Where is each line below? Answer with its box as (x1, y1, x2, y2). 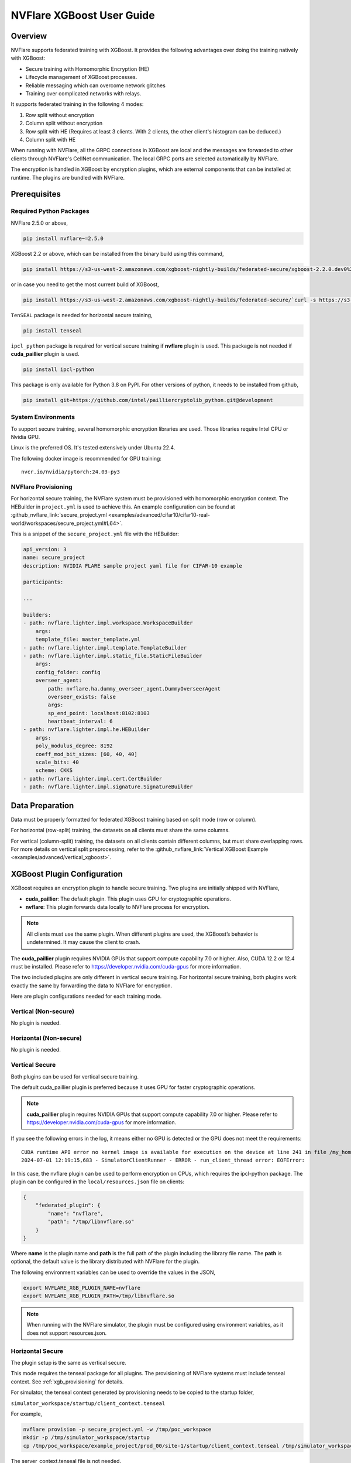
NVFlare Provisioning (11, 483, 73, 491)
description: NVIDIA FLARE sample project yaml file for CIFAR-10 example (23, 562, 243, 569)
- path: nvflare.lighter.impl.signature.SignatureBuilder (23, 784, 193, 790)
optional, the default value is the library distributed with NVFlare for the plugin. (11, 1258, 200, 1265)
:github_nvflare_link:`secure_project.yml (11, 511, 108, 518)
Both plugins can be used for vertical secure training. (11, 1073, 139, 1080)
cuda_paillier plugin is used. (11, 350, 80, 357)
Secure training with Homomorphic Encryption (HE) (25, 65, 149, 73)
